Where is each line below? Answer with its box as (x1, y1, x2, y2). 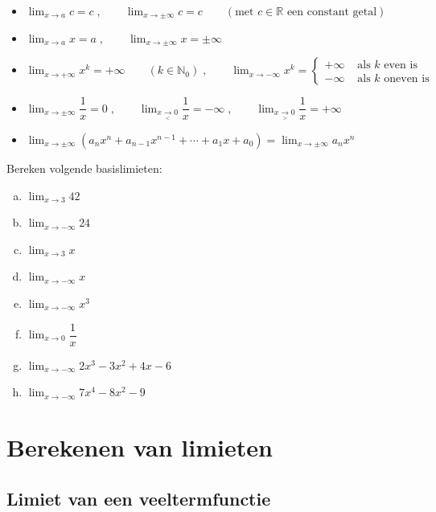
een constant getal (286, 6, 377, 18)
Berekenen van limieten (6, 430, 273, 463)
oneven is (384, 73, 430, 85)
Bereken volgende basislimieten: (6, 159, 162, 176)
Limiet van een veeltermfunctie (6, 485, 271, 510)
